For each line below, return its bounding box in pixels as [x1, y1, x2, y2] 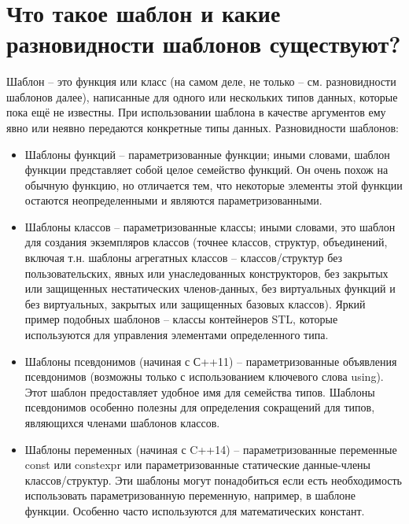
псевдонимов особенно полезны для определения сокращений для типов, [24, 399, 375, 415]
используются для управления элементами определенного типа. [24, 327, 329, 343]
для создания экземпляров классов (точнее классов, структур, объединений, [24, 234, 388, 250]
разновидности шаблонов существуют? [6, 28, 401, 60]
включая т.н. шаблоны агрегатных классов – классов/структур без [24, 249, 343, 266]
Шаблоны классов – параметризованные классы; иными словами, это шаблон [24, 218, 396, 234]
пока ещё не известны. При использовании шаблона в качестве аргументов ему [6, 104, 386, 120]
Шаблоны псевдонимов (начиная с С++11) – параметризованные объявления [24, 352, 397, 369]
